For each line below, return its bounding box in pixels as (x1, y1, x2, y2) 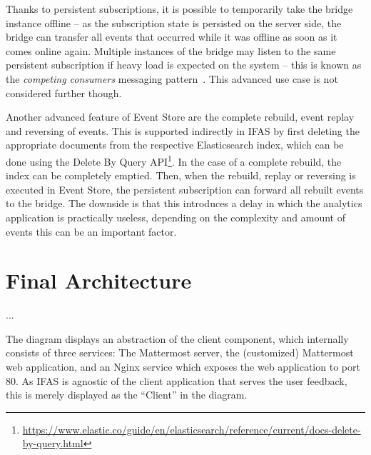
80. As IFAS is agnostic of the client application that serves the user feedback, (6, 373, 347, 388)
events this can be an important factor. (6, 224, 177, 239)
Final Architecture (6, 266, 192, 295)
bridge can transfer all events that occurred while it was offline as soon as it (6, 29, 337, 44)
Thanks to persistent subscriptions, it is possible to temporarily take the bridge (6, 1, 353, 16)
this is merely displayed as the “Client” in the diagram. (6, 387, 248, 402)
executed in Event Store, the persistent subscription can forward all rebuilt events (6, 181, 364, 196)
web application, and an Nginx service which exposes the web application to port (6, 359, 360, 374)
